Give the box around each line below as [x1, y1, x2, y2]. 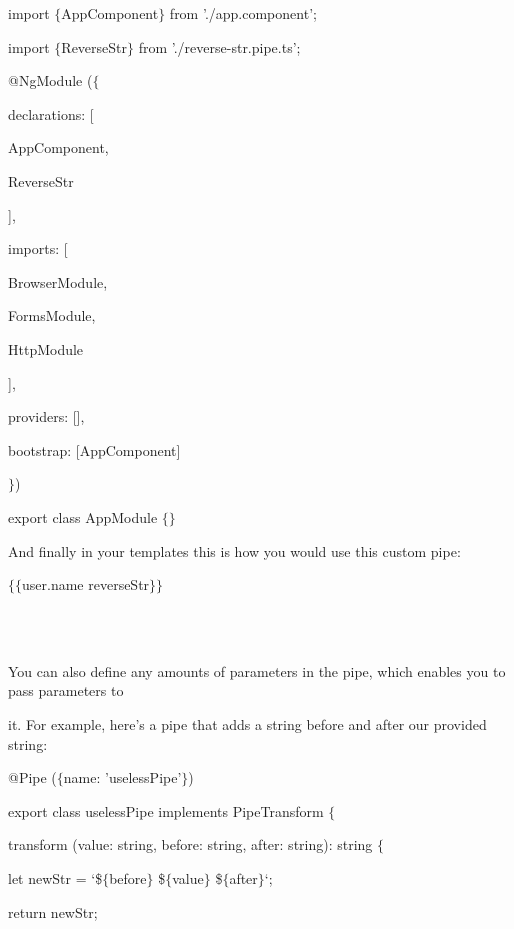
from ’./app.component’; [169, 3, 317, 23]
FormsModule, [8, 305, 96, 326]
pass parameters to [8, 680, 124, 701]
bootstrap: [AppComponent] [8, 439, 181, 460]
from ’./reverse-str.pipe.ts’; [138, 36, 301, 57]
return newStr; [8, 901, 98, 922]
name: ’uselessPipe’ [63, 767, 182, 788]
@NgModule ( [8, 70, 93, 91]
